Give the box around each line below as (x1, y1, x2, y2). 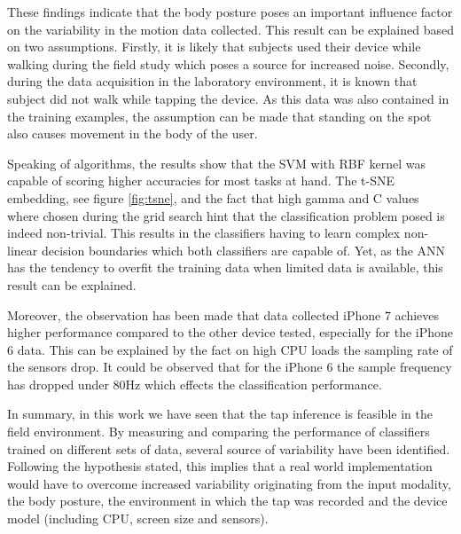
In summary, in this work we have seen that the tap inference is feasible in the (7, 404, 433, 423)
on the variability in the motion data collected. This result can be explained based (7, 20, 454, 38)
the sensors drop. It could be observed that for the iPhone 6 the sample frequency (7, 357, 452, 376)
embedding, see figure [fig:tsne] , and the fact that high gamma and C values (7, 188, 419, 207)
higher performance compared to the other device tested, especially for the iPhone (7, 323, 454, 342)
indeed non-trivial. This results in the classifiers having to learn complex (7, 224, 401, 242)
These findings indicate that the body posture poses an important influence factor (7, 3, 453, 20)
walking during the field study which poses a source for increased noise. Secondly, (7, 54, 449, 73)
